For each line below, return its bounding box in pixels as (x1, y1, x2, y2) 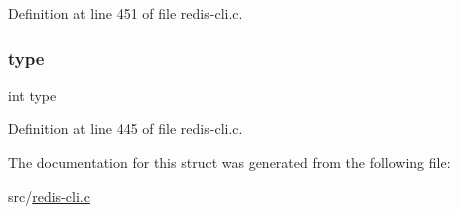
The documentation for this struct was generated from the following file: (8, 152, 451, 172)
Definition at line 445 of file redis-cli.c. (8, 118, 243, 139)
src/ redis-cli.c (8, 185, 90, 206)
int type (8, 84, 57, 105)
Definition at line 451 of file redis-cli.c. (8, 3, 243, 23)
